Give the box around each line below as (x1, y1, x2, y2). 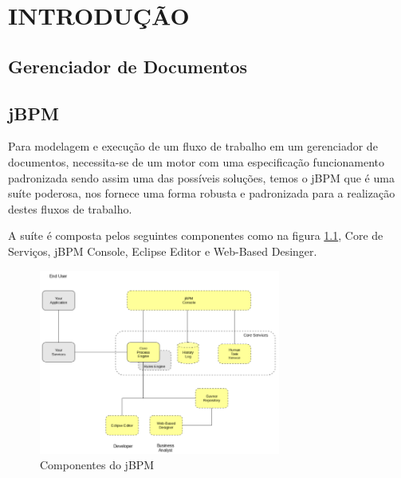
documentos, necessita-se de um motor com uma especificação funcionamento (8, 153, 385, 170)
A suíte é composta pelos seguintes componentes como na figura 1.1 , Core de (8, 227, 383, 244)
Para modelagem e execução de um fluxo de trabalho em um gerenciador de (8, 138, 378, 155)
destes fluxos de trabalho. (8, 200, 132, 217)
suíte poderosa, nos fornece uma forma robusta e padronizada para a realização (8, 185, 395, 202)
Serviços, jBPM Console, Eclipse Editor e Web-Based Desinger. (8, 242, 317, 259)
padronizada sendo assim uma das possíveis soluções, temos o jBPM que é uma (8, 169, 395, 186)
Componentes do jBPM (40, 456, 155, 473)
